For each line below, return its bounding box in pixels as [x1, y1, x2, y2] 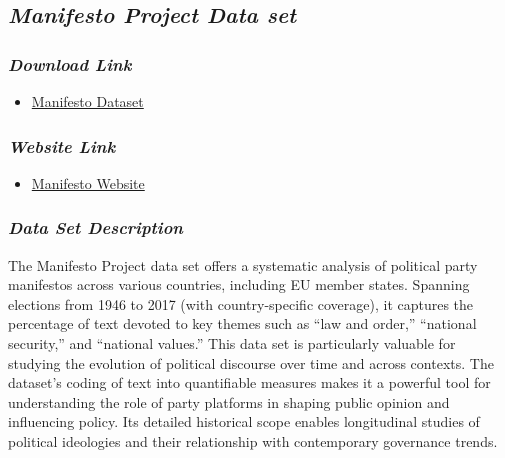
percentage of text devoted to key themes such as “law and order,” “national [8, 313, 477, 334]
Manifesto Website [31, 172, 145, 193]
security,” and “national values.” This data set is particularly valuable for [8, 333, 456, 353]
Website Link [8, 133, 116, 158]
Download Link [8, 51, 132, 76]
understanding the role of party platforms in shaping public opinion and [8, 391, 450, 412]
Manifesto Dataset [31, 91, 144, 111]
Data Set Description [8, 215, 183, 240]
